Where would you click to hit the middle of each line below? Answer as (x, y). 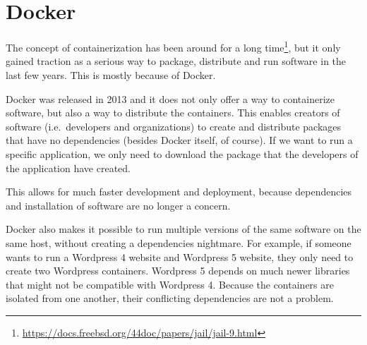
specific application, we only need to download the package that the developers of (182, 153)
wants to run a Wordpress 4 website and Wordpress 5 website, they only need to (180, 256)
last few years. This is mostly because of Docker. (111, 74)
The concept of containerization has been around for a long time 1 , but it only (173, 46)
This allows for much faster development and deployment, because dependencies (179, 192)
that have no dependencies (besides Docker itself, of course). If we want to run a (179, 140)
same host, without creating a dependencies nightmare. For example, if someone (179, 242)
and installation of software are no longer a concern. (118, 205)
